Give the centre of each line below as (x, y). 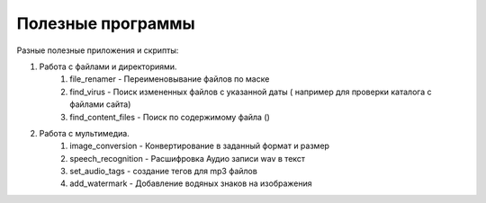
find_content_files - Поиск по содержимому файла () (170, 117)
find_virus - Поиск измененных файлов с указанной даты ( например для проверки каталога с (251, 92)
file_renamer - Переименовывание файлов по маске (170, 79)
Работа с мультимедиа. (84, 133)
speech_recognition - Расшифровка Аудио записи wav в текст (188, 158)
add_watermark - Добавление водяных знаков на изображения (191, 183)
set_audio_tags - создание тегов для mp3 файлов (164, 172)
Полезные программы (106, 23)
